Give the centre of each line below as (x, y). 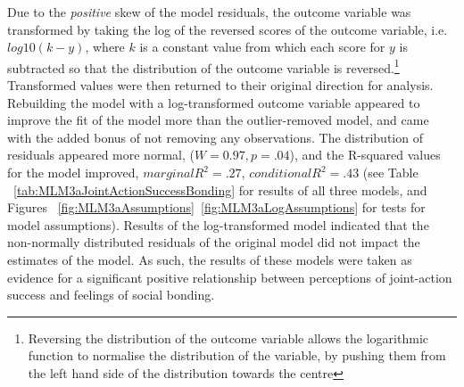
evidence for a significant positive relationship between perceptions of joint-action (230, 277)
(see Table (390, 172)
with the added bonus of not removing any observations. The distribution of (215, 137)
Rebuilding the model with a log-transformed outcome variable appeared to (214, 102)
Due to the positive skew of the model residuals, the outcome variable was (209, 12)
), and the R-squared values (365, 155)
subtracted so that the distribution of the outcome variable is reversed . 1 (203, 66)
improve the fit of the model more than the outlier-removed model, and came (218, 120)
